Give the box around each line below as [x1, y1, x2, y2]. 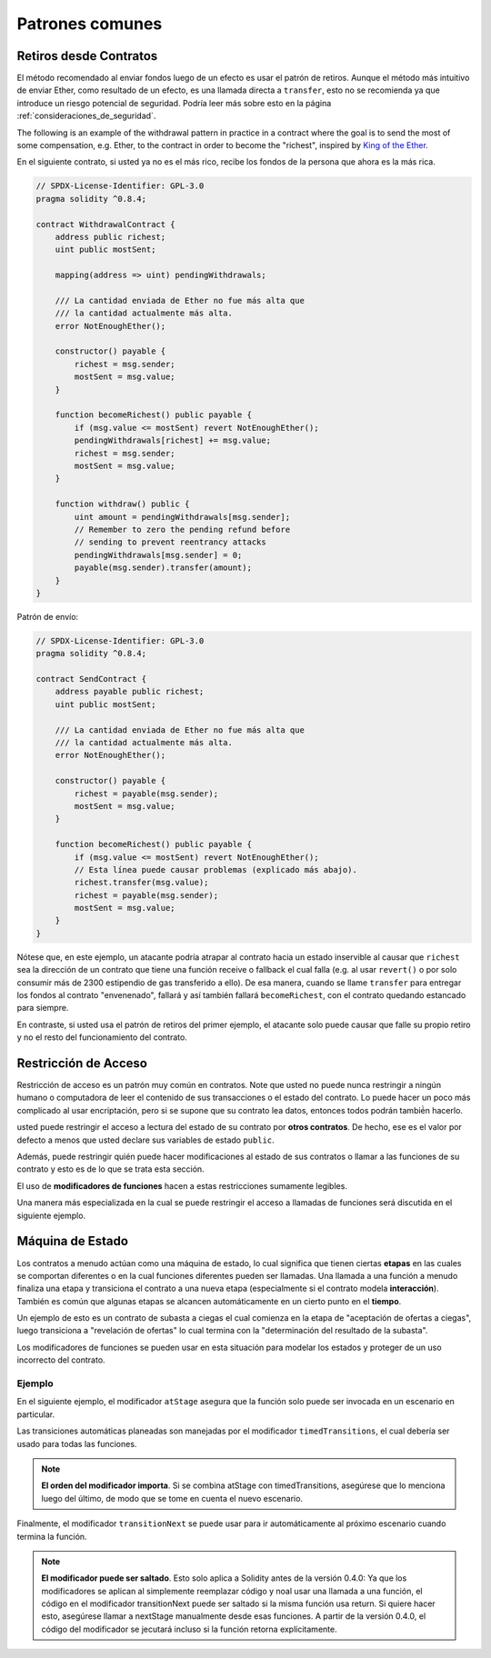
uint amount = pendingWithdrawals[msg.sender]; [74, 512, 291, 522]
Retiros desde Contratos [16, 48, 158, 64]
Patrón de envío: [16, 611, 79, 622]
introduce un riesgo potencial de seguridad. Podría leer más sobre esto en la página [16, 97, 332, 108]
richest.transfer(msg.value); [74, 877, 209, 888]
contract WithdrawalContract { [35, 219, 176, 229]
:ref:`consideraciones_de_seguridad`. [16, 110, 156, 122]
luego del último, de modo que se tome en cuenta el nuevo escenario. [41, 1493, 304, 1503]
